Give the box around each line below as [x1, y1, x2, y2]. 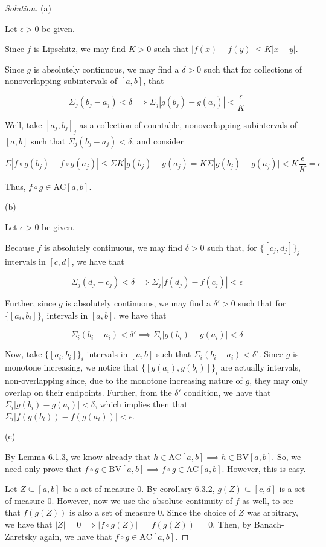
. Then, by [213, 517, 252, 530]
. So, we [272, 450, 301, 463]
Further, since [5, 297, 56, 309]
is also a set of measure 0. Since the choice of [69, 506, 236, 519]
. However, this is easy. [222, 462, 306, 474]
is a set [279, 482, 305, 495]
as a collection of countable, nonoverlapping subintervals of [79, 118, 298, 131]
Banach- [254, 517, 284, 530]
